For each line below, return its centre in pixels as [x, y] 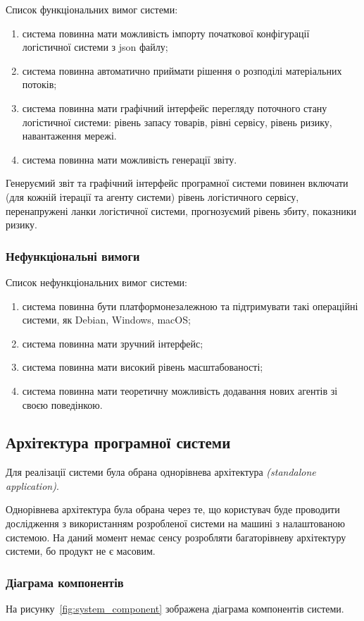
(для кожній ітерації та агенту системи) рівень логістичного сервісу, [152, 196]
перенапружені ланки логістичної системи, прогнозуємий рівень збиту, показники [181, 210]
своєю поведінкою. [62, 404]
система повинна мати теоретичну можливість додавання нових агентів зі [180, 390]
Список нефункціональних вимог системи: [96, 282]
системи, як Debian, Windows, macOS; [106, 320]
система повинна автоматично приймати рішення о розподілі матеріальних [182, 70]
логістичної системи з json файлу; [95, 47]
